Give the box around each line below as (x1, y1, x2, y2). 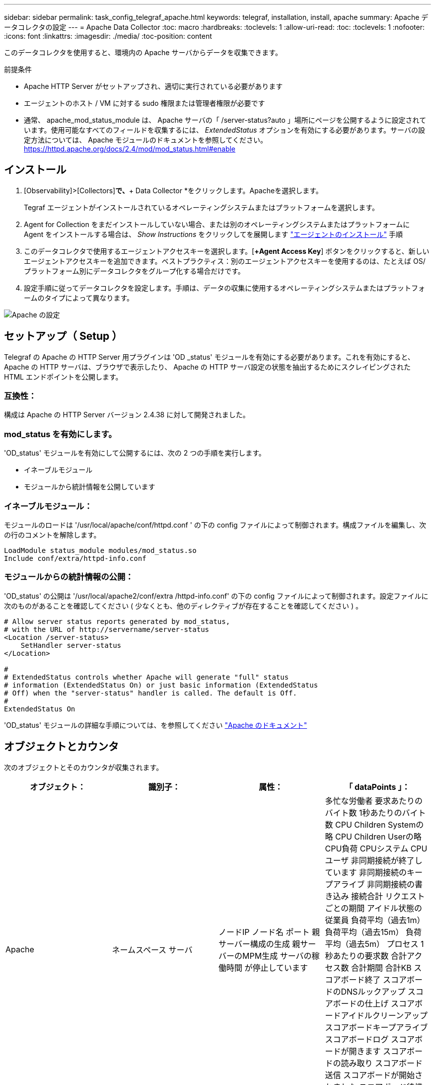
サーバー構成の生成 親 (218, 938, 300, 949)
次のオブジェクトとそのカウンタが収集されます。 (4, 763, 163, 772)
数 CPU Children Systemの (325, 819, 424, 830)
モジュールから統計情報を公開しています (24, 482, 155, 491)
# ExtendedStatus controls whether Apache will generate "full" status (4, 673, 289, 681)
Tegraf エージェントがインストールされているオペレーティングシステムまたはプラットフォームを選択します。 (24, 203, 379, 212)
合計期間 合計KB (351, 962, 412, 973)
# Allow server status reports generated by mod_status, (4, 617, 230, 625)
